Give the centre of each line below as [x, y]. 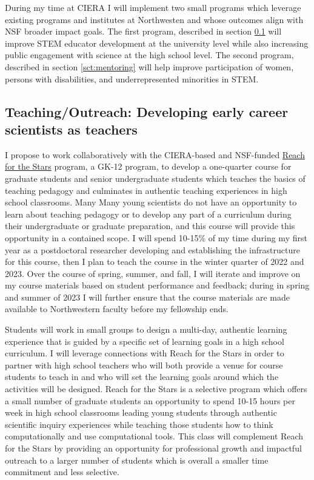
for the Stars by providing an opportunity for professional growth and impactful [153, 448]
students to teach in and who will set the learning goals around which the [142, 377]
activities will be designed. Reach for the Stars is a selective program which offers [156, 389]
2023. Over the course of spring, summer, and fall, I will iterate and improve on [153, 273]
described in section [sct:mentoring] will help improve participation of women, [149, 66]
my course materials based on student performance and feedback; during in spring [157, 285]
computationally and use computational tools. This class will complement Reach [154, 436]
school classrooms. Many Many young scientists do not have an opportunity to [151, 202]
